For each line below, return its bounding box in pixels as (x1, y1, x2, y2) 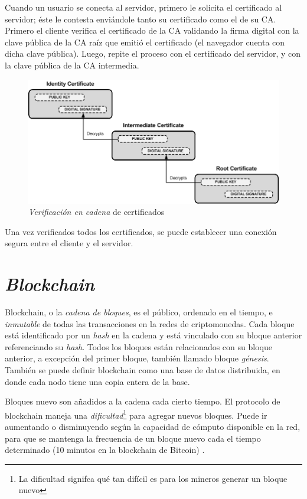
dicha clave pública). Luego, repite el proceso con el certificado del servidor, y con (5, 47, 301, 60)
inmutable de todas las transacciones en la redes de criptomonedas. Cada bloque (5, 317, 295, 330)
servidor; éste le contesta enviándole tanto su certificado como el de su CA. (5, 12, 276, 25)
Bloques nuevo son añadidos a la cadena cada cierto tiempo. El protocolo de (5, 395, 280, 407)
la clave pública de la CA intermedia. (5, 58, 139, 71)
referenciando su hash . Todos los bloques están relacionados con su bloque (5, 340, 272, 353)
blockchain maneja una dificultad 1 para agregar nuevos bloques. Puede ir (5, 407, 267, 421)
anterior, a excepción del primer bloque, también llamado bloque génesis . (5, 352, 269, 364)
